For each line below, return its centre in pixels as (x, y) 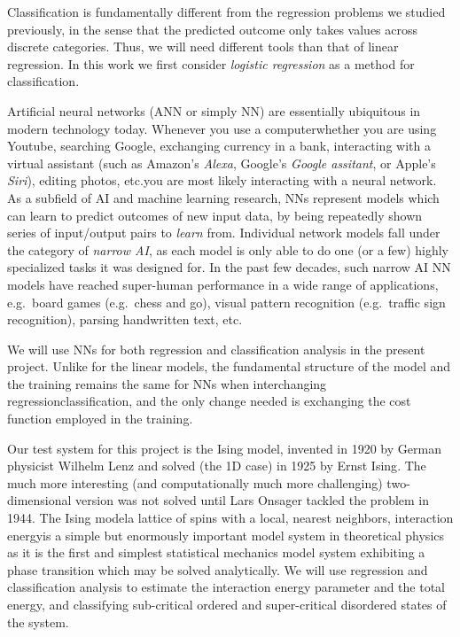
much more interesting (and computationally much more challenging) (195, 482)
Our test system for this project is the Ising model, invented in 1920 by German (224, 448)
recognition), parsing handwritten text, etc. (125, 319)
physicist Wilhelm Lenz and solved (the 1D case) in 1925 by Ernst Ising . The (217, 466)
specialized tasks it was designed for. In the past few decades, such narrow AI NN (229, 267)
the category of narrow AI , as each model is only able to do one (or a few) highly (228, 249)
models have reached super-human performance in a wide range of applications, (223, 284)
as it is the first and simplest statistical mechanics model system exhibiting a (216, 552)
